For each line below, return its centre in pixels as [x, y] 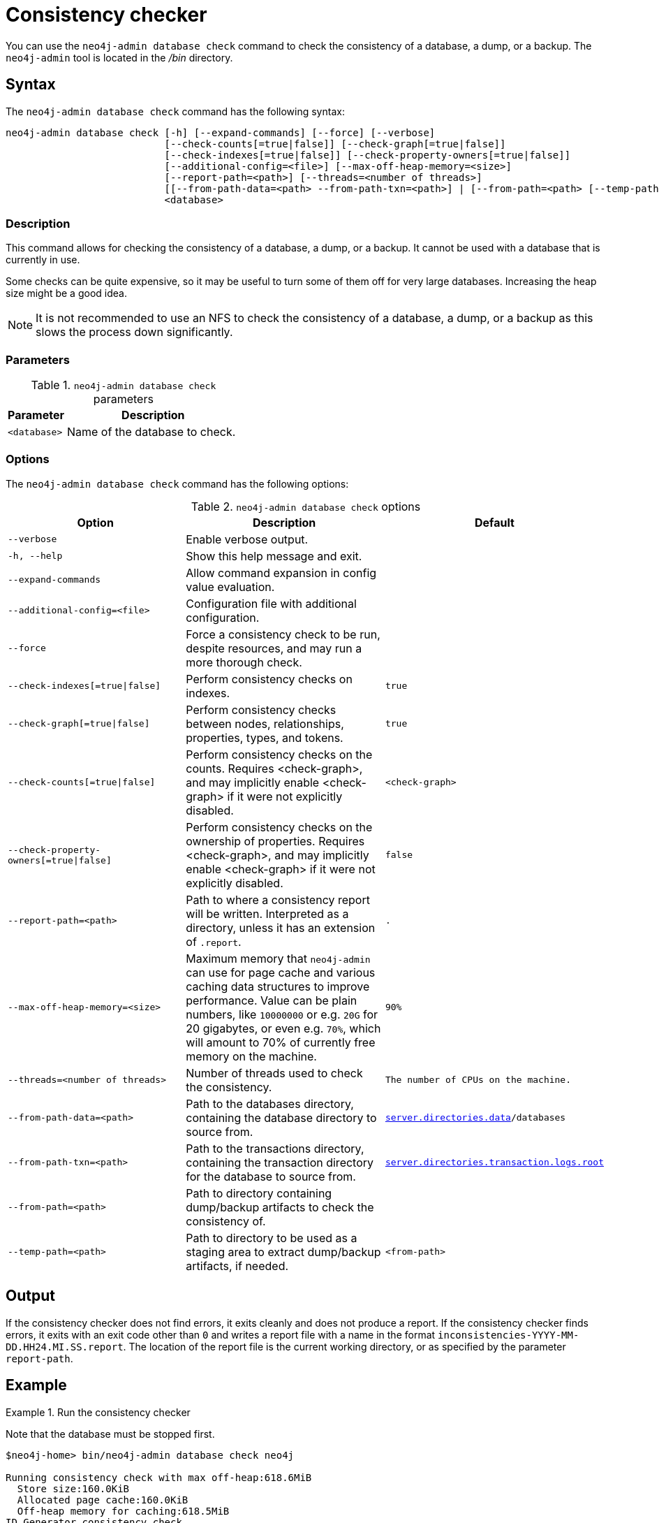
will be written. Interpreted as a [267, 913]
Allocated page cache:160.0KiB [103, 1500]
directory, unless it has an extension [281, 927]
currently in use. [43, 260]
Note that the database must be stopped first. [110, 1434]
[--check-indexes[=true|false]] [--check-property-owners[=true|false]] [368, 155]
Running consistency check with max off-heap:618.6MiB [159, 1477]
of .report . [214, 941]
